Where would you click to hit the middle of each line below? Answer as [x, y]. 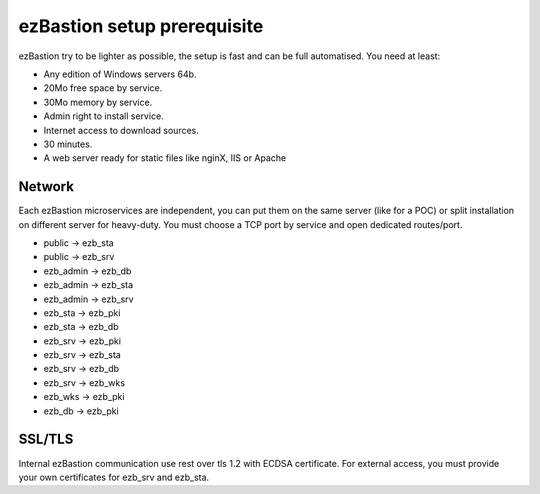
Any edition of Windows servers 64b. [120, 74]
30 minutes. [68, 144]
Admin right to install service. [103, 116]
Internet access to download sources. [121, 130]
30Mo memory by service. [98, 102]
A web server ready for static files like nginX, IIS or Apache [165, 158]
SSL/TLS [46, 439]
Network [46, 186]
